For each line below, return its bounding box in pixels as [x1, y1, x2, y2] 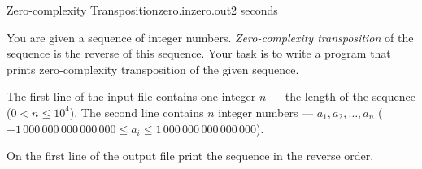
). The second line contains [69, 103, 204, 120]
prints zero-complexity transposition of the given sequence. [7, 60, 299, 77]
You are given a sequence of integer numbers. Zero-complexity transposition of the [7, 28, 414, 45]
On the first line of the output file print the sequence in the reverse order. [7, 147, 374, 164]
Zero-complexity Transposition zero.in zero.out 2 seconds [7, 2, 278, 18]
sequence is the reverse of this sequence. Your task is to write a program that [7, 45, 391, 62]
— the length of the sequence [270, 88, 415, 105]
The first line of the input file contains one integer [7, 88, 256, 105]
